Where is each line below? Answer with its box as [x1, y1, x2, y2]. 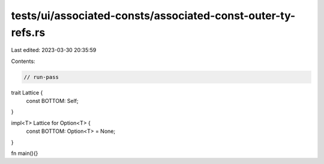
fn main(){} [11, 150, 38, 157]
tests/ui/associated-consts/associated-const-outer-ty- [11, 9, 296, 22]
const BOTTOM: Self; [26, 98, 79, 105]
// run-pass [23, 74, 59, 80]
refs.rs [11, 26, 46, 39]
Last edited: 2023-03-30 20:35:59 [11, 47, 97, 54]
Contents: [11, 57, 35, 65]
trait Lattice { [11, 89, 43, 96]
